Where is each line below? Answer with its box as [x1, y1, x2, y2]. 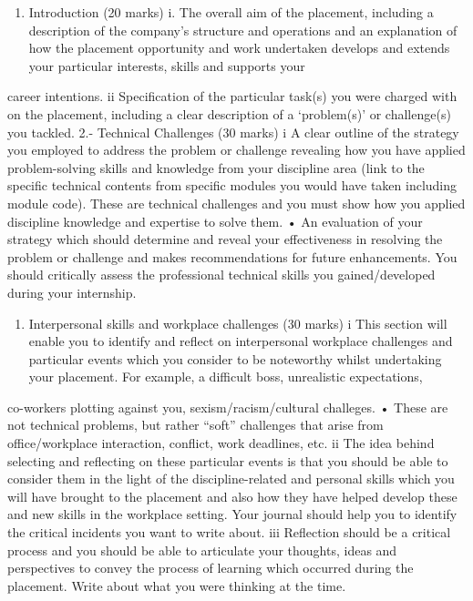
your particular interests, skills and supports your [28, 56, 305, 75]
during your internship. [7, 282, 137, 301]
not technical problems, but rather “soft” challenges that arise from [7, 415, 384, 434]
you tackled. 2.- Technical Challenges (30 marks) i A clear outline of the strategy [7, 122, 459, 141]
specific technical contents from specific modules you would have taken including [7, 176, 458, 195]
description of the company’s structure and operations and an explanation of [28, 20, 458, 39]
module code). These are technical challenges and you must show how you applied [7, 193, 466, 212]
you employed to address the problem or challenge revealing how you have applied [7, 140, 466, 159]
